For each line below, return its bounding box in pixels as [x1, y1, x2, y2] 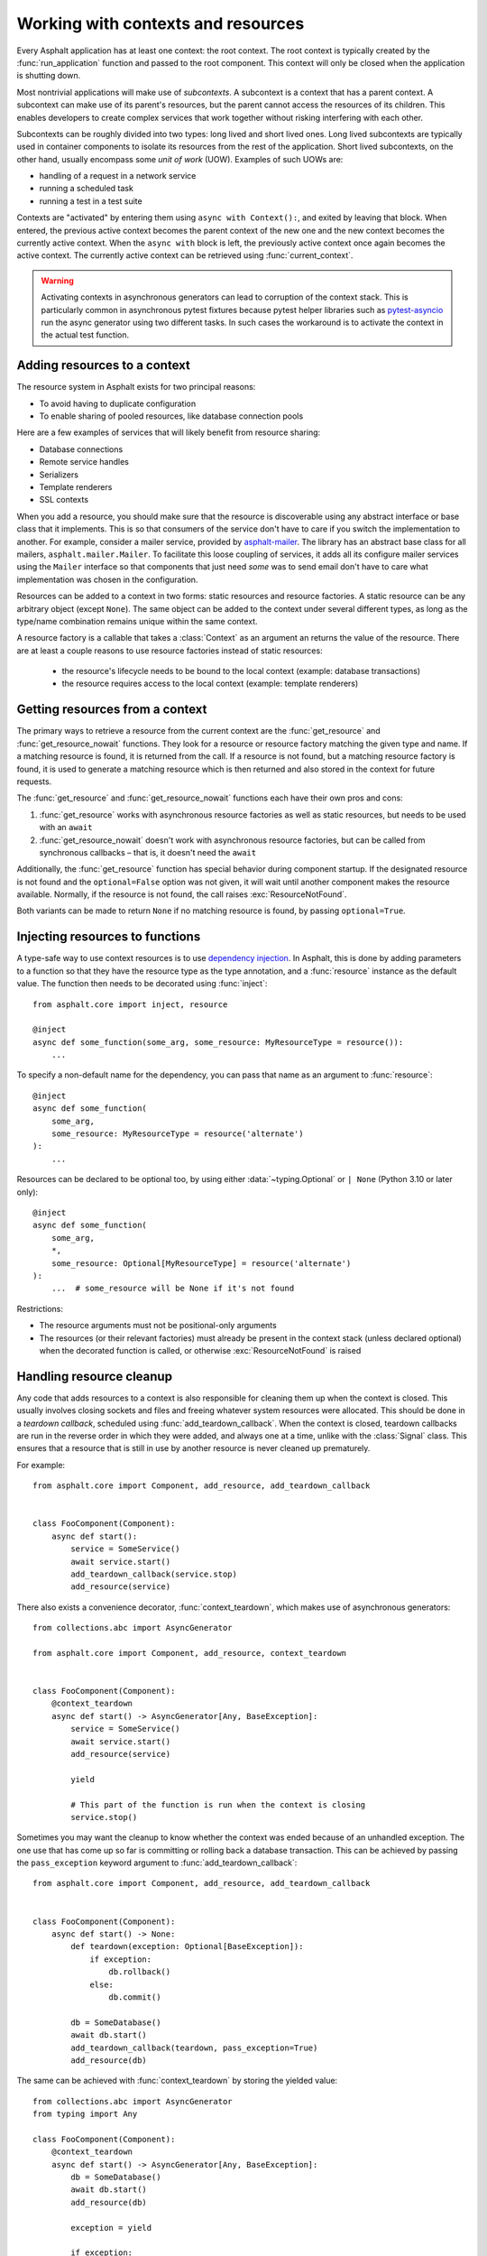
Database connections [39, 443, 124, 455]
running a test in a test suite [39, 195, 143, 207]
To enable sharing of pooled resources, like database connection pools [39, 411, 304, 421]
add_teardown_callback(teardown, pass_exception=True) [70, 2042, 318, 2053]
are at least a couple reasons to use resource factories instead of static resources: [16, 645, 324, 656]
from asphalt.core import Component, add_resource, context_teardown [32, 1648, 347, 1658]
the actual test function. [41, 329, 130, 340]
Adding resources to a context [16, 357, 191, 374]
